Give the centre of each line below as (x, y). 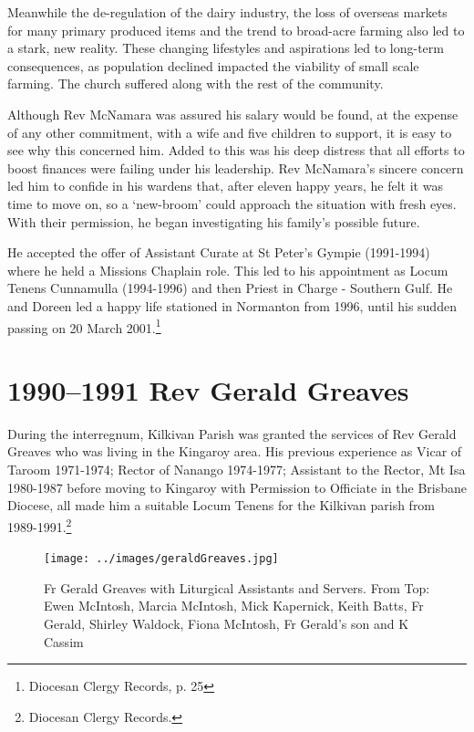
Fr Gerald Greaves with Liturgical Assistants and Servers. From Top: (237, 587)
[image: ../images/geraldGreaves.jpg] (161, 559)
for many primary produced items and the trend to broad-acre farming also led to (236, 30)
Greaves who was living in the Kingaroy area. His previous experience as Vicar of (235, 451)
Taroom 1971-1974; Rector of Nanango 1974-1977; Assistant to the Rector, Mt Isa (237, 470)
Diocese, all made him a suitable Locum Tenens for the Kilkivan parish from (222, 505)
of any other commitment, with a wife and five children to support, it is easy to (230, 132)
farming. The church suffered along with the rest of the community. (196, 84)
